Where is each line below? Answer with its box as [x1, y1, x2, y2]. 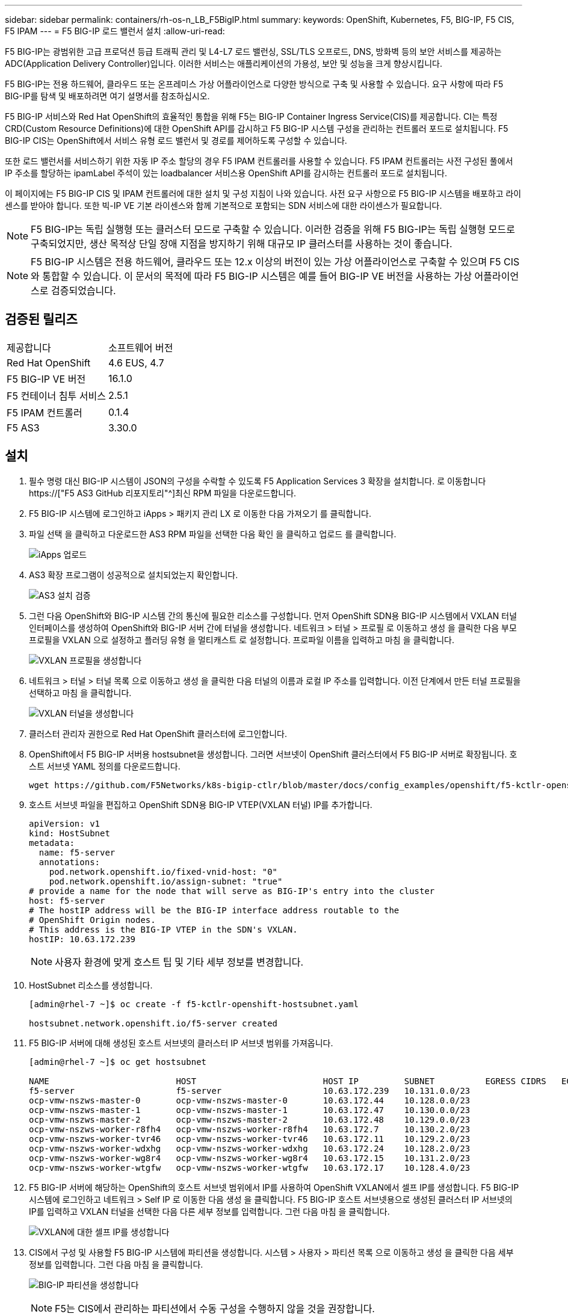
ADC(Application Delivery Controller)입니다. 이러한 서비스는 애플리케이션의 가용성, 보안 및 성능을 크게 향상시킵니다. [5, 58, 443, 69]
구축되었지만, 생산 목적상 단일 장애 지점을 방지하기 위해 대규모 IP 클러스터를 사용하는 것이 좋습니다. [31, 238, 452, 250]
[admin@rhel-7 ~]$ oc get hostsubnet [29, 1056, 207, 1067]
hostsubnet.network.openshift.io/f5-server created [29, 1018, 278, 1028]
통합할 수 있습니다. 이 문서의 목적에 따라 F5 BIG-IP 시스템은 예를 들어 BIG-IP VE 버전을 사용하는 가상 [42, 270, 472, 282]
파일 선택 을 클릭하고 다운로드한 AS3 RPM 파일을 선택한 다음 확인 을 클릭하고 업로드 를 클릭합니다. [29, 528, 397, 539]
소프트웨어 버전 [108, 341, 173, 354]
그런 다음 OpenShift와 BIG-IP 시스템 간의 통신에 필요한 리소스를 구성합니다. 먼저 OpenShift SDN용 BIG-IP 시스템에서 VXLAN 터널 [29, 610, 517, 621]
